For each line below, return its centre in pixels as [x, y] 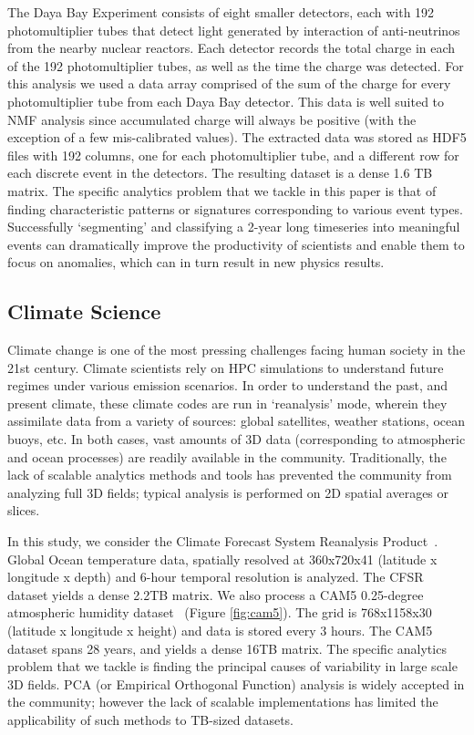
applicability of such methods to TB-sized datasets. [151, 719]
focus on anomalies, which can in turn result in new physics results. [196, 262]
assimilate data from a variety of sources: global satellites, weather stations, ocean [236, 421]
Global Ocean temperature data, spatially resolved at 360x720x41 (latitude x [222, 559]
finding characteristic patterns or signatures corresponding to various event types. [235, 208]
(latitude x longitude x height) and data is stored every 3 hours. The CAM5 [220, 631]
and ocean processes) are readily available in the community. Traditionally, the [227, 456]
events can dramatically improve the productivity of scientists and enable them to [236, 244]
